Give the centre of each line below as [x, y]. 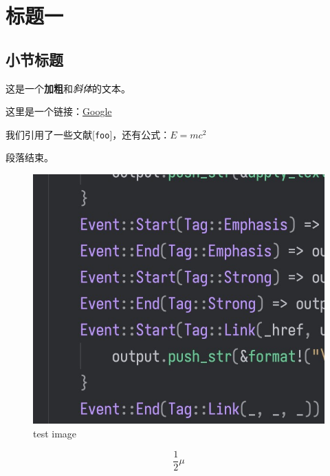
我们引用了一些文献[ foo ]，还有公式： [88, 134]
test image [55, 434]
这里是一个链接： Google [59, 111]
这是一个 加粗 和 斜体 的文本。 [68, 88]
